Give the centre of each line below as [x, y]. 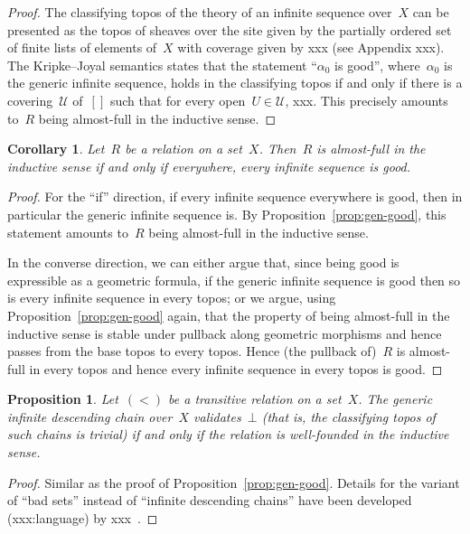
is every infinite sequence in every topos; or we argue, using [172, 298]
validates [217, 416]
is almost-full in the [371, 149]
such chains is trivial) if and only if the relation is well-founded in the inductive [228, 434]
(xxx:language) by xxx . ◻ [83, 517]
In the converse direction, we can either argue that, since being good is [203, 262]
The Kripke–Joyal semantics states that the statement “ [162, 65]
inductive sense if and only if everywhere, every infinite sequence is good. [209, 166]
